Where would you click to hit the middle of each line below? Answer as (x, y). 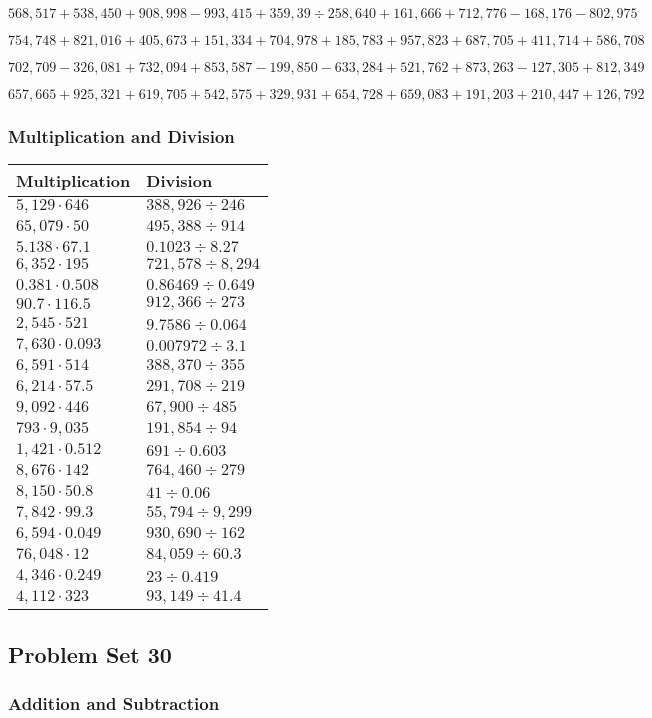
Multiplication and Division (121, 135)
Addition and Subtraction (114, 702)
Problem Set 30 (90, 653)
